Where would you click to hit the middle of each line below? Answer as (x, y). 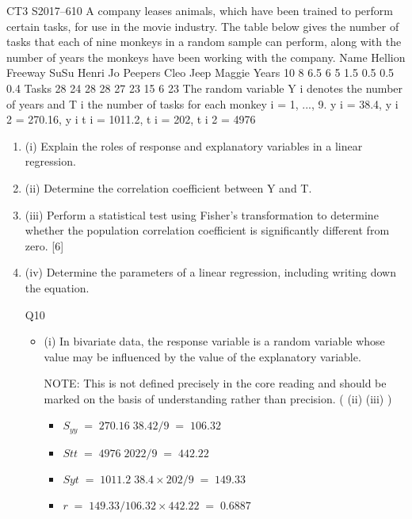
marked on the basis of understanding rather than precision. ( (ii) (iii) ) (218, 398)
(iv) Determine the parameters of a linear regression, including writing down (210, 272)
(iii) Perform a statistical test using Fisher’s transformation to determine (202, 214)
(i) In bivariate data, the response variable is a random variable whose (214, 341)
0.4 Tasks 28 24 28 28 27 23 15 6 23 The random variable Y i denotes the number (205, 88)
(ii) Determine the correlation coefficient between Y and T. (168, 187)
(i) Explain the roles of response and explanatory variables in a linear (194, 145)
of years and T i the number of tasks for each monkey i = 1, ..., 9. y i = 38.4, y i (202, 103)
